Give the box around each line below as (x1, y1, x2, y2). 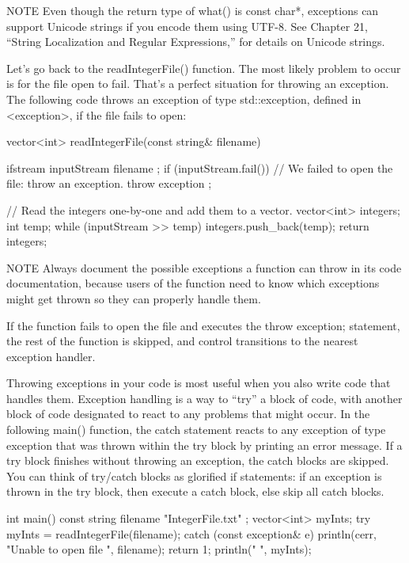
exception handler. (6, 348, 96, 364)
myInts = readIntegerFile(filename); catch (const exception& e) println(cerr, (6, 525, 377, 542)
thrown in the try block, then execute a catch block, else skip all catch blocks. (6, 483, 384, 500)
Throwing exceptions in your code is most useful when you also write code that (6, 375, 391, 391)
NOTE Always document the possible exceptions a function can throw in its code (6, 259, 402, 276)
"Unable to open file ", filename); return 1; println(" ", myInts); (6, 541, 312, 557)
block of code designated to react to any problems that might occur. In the (6, 405, 370, 422)
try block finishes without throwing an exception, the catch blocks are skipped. (6, 452, 389, 469)
